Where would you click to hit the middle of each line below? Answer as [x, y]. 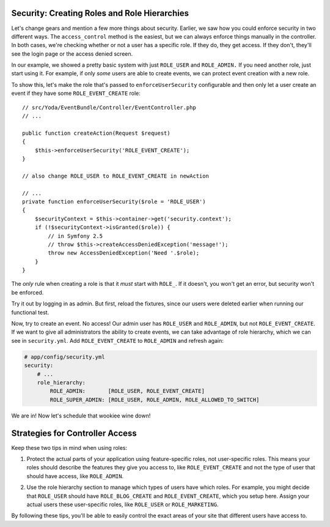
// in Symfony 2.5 [75, 236]
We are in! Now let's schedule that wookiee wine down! [81, 416]
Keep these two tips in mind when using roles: [69, 447]
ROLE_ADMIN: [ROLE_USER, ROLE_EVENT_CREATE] [127, 391]
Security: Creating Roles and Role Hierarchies [100, 13]
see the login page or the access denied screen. [72, 54]
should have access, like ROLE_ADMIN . [75, 476]
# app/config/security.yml [64, 357]
